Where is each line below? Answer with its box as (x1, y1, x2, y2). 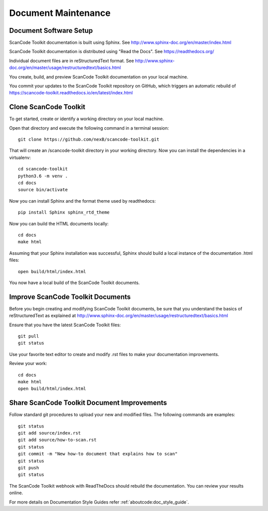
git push (18, 465, 39, 471)
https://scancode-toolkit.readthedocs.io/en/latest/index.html (9, 90, 133, 96)
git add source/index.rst (18, 430, 81, 436)
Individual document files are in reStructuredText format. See (9, 58, 134, 64)
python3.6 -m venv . (18, 173, 68, 179)
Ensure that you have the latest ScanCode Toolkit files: (9, 322, 121, 328)
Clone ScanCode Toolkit (9, 103, 85, 111)
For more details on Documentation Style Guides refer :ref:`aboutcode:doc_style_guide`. (9, 499, 190, 505)
